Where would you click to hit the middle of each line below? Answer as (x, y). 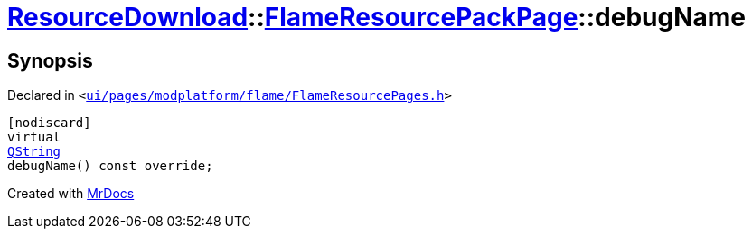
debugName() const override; (110, 166)
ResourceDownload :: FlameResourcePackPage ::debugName (376, 17)
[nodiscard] (49, 123)
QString (34, 152)
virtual (34, 137)
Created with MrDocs (71, 194)
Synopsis (50, 60)
